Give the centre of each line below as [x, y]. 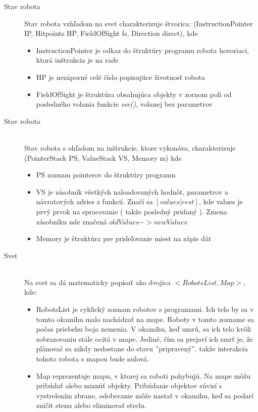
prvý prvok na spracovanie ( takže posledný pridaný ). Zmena [132, 211]
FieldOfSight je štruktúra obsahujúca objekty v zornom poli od [134, 94]
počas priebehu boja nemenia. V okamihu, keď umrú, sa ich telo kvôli [144, 329]
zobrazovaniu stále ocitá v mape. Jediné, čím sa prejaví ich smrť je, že [144, 338]
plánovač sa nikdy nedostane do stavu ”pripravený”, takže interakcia [142, 349]
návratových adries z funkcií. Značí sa [94, 201]
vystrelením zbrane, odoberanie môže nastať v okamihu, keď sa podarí [145, 395]
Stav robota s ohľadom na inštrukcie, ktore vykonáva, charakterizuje [130, 147]
